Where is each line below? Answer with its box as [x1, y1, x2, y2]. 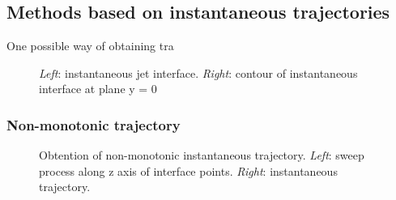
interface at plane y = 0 [39, 80, 157, 97]
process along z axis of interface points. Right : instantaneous [39, 162, 338, 179]
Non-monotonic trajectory [6, 114, 181, 134]
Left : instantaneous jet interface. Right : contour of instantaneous [39, 64, 358, 81]
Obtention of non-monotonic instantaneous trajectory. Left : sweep [39, 147, 364, 164]
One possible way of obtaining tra [6, 37, 174, 54]
